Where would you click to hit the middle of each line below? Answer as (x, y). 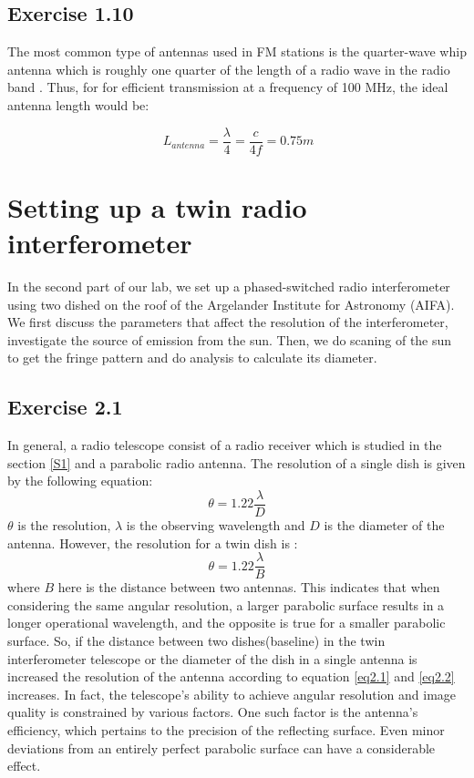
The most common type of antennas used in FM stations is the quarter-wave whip (237, 51)
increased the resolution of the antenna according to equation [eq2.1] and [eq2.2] (231, 676)
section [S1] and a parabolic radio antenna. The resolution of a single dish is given (237, 462)
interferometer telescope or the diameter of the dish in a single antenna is (212, 658)
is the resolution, (64, 524)
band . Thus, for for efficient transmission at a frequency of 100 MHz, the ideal (228, 87)
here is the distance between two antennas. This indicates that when (249, 587)
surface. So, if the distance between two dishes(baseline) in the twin (196, 640)
